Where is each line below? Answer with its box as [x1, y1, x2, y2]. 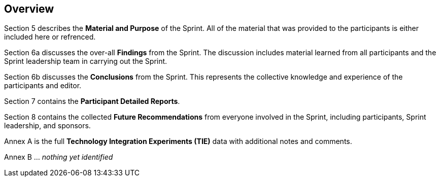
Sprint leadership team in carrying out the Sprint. [4, 57, 167, 66]
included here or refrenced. [4, 32, 96, 42]
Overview [4, 3, 54, 15]
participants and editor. [4, 81, 82, 90]
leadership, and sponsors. [4, 121, 91, 130]
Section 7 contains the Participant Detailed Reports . [4, 97, 180, 106]
